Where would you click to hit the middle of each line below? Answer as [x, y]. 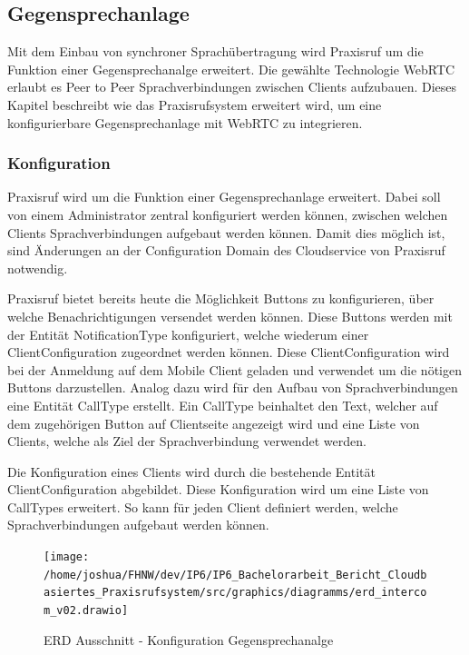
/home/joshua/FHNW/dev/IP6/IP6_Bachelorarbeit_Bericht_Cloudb [235, 575]
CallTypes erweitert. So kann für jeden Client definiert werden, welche [203, 506]
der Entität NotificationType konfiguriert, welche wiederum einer [188, 334]
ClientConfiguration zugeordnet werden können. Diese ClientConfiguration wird [229, 352]
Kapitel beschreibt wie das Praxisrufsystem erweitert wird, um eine [195, 104]
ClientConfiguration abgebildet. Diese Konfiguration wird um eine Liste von [218, 489]
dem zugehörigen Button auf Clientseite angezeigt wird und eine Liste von [214, 423]
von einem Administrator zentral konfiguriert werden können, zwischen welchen [228, 214]
